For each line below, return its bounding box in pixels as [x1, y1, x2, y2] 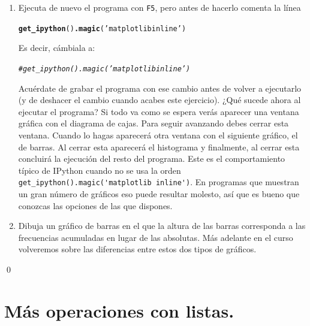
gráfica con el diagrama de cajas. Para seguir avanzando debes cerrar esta [18, 117, 289, 129]
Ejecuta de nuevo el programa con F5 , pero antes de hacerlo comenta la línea [18, 1, 301, 13]
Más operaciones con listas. [4, 298, 234, 322]
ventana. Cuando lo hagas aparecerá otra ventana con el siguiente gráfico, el [18, 128, 298, 141]
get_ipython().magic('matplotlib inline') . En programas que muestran [18, 176, 299, 188]
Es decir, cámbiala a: [18, 41, 95, 54]
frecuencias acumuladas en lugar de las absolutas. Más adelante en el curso [18, 231, 293, 243]
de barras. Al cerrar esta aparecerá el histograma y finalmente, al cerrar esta [18, 140, 300, 153]
